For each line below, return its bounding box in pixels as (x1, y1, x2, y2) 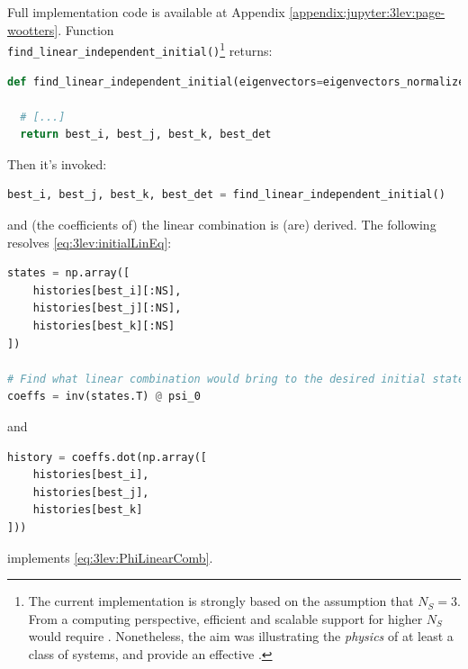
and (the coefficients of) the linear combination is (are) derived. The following (7, 215, 436, 234)
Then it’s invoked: (7, 154, 107, 173)
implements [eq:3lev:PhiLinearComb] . (7, 547, 213, 566)
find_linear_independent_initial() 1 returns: (7, 39, 273, 59)
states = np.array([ (7, 267, 130, 280)
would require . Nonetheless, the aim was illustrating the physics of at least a (28, 627, 454, 646)
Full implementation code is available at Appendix (7, 3, 285, 21)
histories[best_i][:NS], (32, 284, 182, 297)
